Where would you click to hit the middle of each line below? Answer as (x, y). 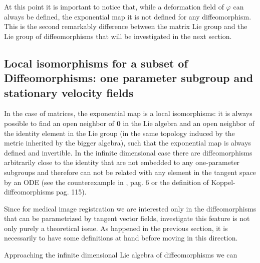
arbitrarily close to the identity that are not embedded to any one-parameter (122, 162)
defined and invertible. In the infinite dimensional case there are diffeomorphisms (128, 152)
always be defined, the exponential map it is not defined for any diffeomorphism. (128, 16)
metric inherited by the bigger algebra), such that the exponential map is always (128, 143)
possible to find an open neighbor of (59, 123)
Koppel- (223, 182)
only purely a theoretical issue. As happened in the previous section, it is (116, 228)
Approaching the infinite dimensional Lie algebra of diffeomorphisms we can (121, 255)
